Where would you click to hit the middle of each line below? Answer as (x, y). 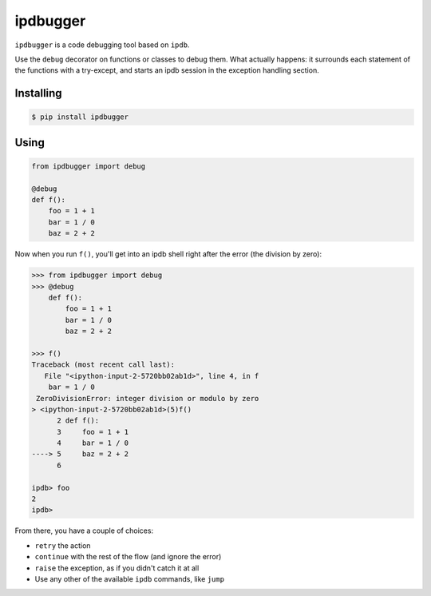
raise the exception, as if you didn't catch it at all (117, 568)
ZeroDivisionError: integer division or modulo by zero (148, 398)
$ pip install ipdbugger (80, 117)
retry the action (63, 545)
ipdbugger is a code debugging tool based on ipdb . (102, 45)
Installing (39, 93)
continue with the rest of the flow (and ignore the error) (128, 557)
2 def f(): (78, 421)
